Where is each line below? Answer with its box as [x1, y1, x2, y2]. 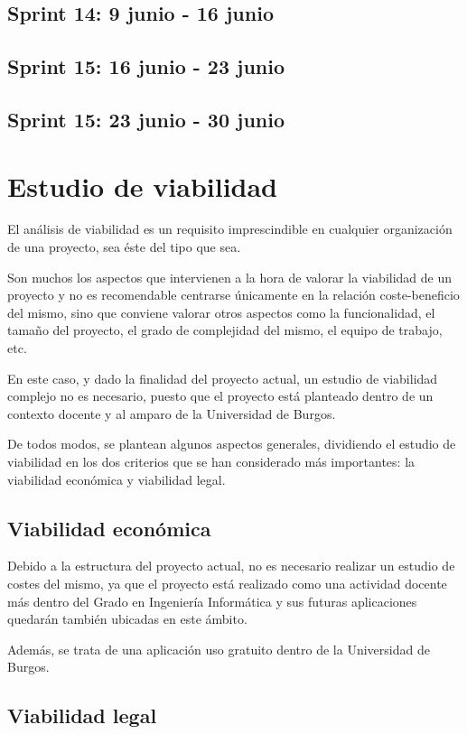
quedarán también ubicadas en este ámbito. [7, 609, 248, 628]
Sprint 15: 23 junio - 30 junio [7, 105, 285, 133]
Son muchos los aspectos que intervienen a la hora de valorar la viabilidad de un [7, 267, 453, 286]
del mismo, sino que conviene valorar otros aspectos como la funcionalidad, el [7, 302, 435, 321]
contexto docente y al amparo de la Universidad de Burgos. [7, 404, 336, 423]
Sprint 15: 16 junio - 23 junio [7, 52, 285, 80]
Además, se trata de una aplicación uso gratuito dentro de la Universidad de [7, 639, 430, 658]
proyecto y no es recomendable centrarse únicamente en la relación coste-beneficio [7, 285, 460, 304]
